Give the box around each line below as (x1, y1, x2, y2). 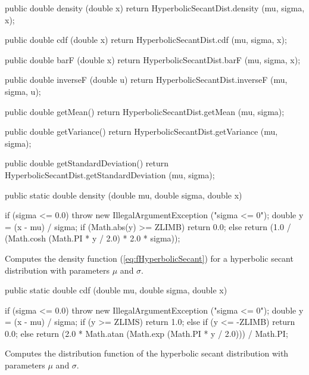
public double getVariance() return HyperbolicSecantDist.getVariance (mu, (5, 125, 278, 138)
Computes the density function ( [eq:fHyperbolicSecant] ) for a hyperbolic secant (5, 252, 294, 264)
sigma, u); (5, 85, 41, 97)
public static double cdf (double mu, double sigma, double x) (5, 284, 227, 296)
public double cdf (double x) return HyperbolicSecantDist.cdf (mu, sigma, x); (5, 33, 287, 46)
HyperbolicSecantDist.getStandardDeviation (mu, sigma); (5, 168, 215, 181)
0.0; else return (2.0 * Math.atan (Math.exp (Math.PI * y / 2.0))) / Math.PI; (5, 327, 288, 339)
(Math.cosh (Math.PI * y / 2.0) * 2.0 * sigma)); (5, 232, 180, 244)
